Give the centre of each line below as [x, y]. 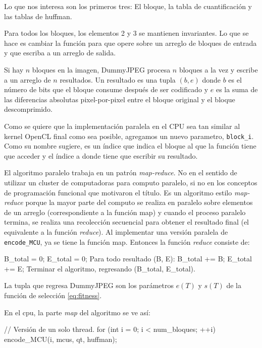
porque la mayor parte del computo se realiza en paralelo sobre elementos [139, 202]
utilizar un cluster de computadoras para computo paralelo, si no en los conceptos [131, 182]
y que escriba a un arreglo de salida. [60, 53]
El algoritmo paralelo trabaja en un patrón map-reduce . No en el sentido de [121, 172]
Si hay [14, 69]
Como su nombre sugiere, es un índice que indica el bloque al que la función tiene [130, 146]
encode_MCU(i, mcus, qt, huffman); [61, 339]
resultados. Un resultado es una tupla [118, 79]
